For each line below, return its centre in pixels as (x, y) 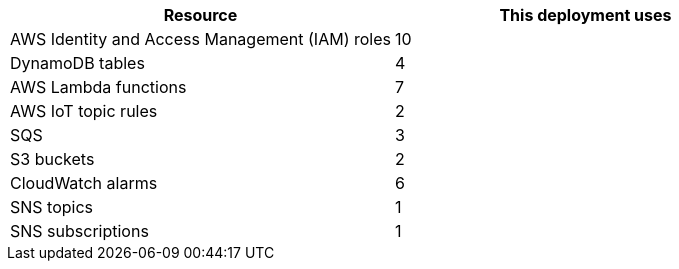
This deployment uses (585, 15)
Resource (200, 15)
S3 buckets (52, 159)
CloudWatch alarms (84, 183)
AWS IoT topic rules (84, 111)
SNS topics (52, 207)
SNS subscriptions (79, 231)
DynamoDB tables (77, 63)
